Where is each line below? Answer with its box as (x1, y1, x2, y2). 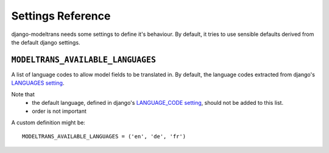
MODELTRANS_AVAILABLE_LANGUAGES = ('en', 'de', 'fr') (22, 133, 186, 140)
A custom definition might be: (11, 119, 85, 126)
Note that (11, 90, 35, 98)
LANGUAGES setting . (11, 79, 65, 87)
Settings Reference (11, 9, 111, 23)
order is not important (32, 107, 87, 115)
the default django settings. (11, 38, 80, 46)
